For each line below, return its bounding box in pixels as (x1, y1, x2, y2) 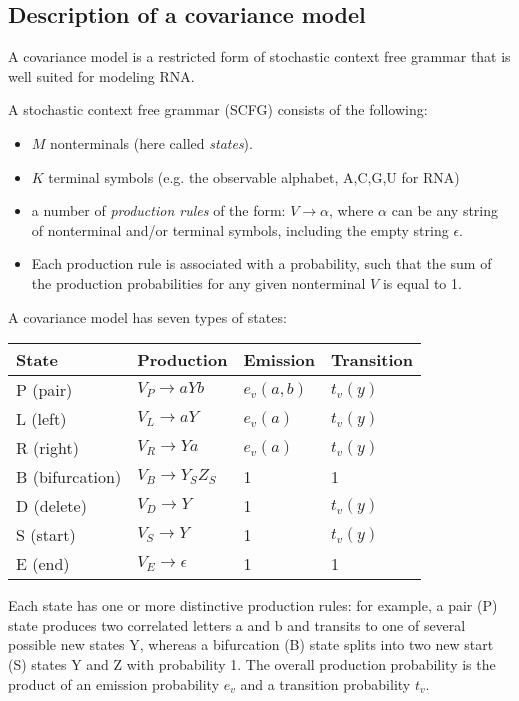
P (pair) (16, 378, 73, 402)
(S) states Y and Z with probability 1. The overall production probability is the (8, 653, 496, 674)
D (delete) (16, 494, 87, 518)
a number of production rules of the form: (31, 200, 286, 221)
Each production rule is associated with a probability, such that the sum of (31, 253, 492, 274)
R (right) (16, 436, 79, 460)
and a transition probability (240, 673, 411, 694)
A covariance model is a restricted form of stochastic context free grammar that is (8, 46, 511, 67)
